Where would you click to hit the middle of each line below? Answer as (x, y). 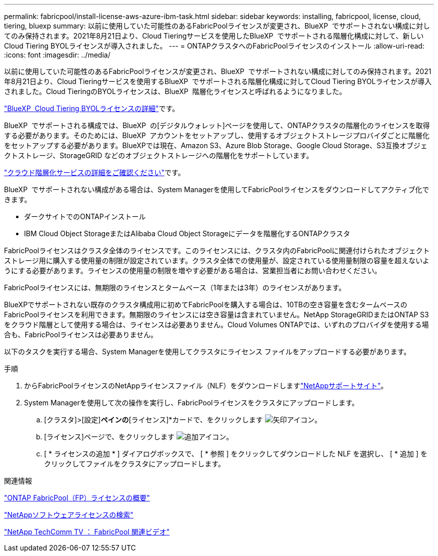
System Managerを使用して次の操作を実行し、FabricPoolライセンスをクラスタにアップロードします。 (191, 403)
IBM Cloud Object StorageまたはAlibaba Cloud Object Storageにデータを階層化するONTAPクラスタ (187, 233)
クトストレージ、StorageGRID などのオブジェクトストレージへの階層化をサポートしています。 (159, 155)
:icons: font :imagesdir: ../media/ (57, 55)
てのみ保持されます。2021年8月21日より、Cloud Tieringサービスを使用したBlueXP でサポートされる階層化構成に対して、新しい (214, 36)
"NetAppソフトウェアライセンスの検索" (69, 515)
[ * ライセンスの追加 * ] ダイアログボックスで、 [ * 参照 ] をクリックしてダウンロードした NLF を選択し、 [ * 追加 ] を (236, 454)
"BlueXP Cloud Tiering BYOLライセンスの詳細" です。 (92, 108)
